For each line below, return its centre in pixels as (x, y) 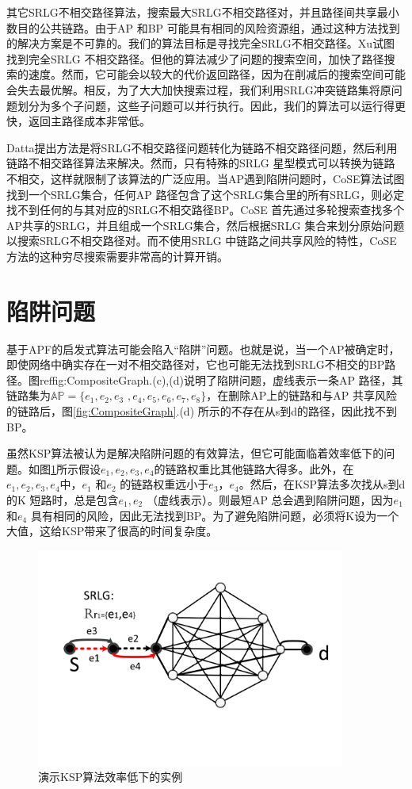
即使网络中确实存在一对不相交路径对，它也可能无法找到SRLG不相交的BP (196, 364)
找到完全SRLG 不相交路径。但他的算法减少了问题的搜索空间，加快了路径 (195, 58)
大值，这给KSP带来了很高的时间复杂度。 (112, 531)
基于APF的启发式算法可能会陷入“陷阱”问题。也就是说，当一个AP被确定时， (203, 349)
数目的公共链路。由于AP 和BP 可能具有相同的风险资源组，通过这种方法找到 (203, 27)
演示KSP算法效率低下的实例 (111, 777)
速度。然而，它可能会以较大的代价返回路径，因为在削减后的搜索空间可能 (217, 74)
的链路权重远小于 (164, 484)
